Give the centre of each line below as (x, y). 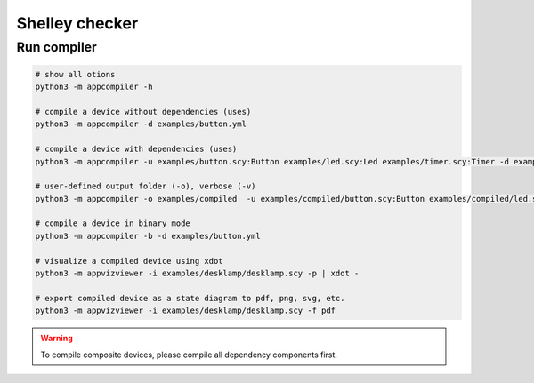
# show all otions (75, 74)
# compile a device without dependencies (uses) (143, 112)
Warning (57, 339)
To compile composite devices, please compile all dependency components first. (189, 355)
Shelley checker (77, 23)
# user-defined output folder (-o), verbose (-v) (146, 186)
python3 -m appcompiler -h (94, 87)
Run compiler (57, 47)
